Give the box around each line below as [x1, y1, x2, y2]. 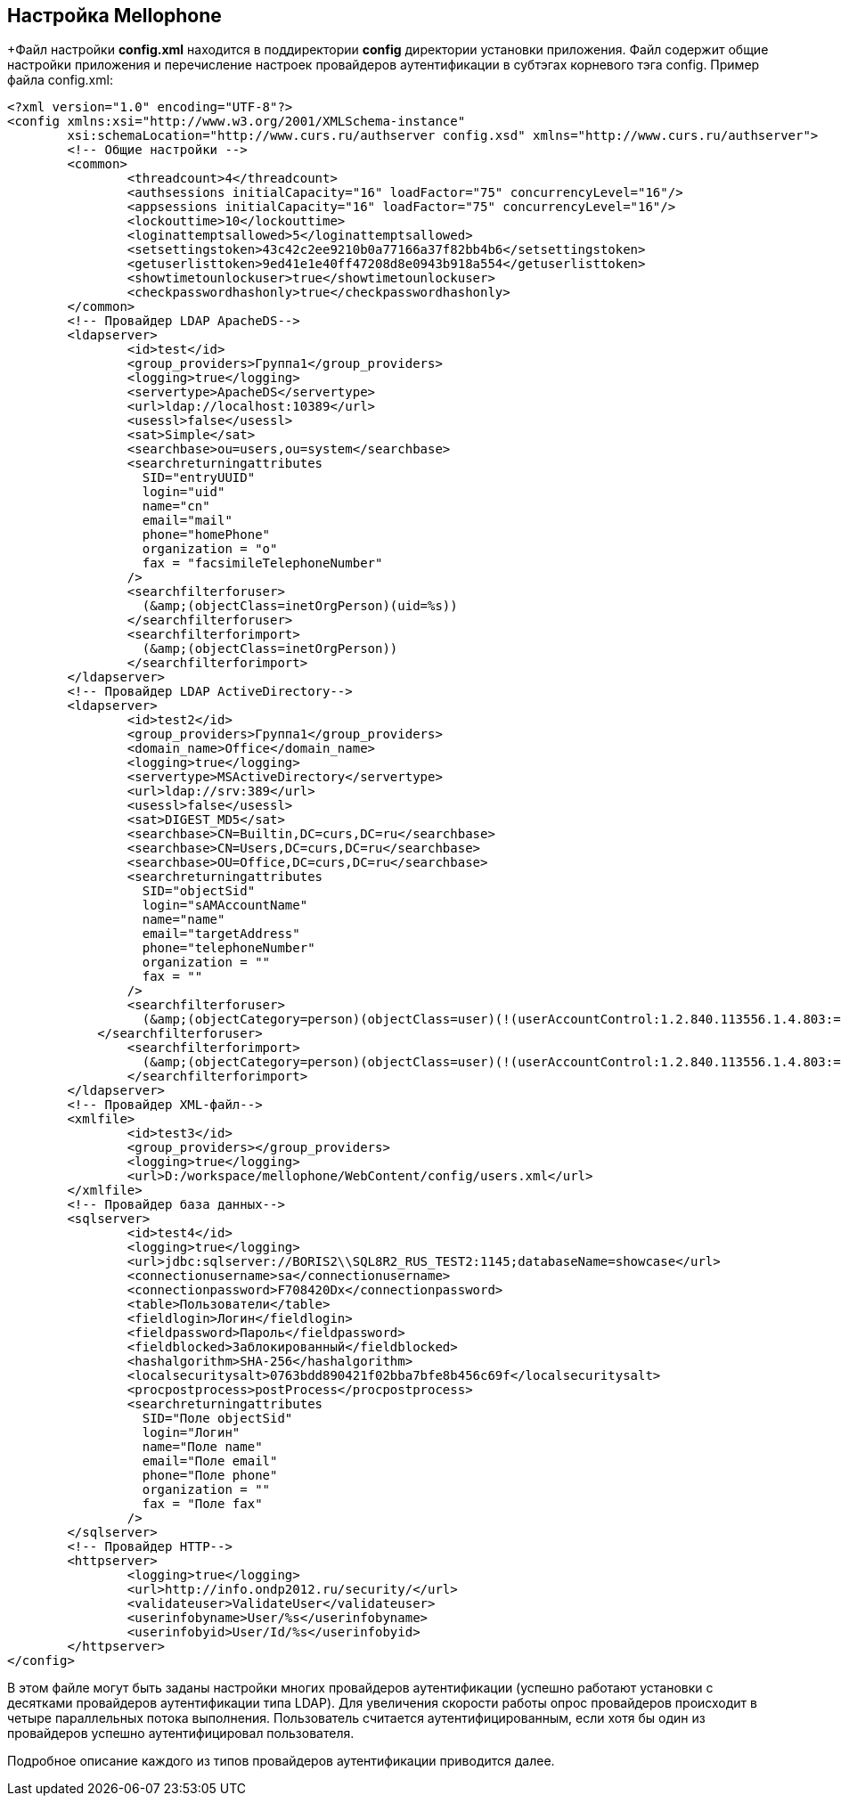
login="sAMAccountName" [142, 898, 308, 913]
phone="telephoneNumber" [142, 941, 315, 956]
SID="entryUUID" [142, 470, 256, 485]
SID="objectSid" [142, 884, 256, 899]
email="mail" [142, 513, 233, 528]
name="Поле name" [142, 1440, 263, 1455]
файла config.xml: [7, 72, 113, 88]
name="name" [142, 912, 225, 927]
